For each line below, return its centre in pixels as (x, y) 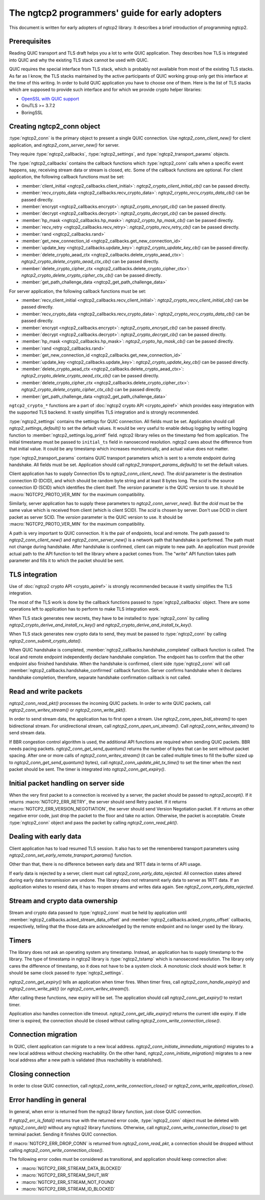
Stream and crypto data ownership (63, 901)
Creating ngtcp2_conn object (55, 126)
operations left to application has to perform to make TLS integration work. (85, 609)
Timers (20, 940)
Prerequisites (30, 42)
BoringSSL (32, 112)
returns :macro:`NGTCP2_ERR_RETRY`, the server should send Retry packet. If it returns (98, 802)
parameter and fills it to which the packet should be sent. (67, 560)
